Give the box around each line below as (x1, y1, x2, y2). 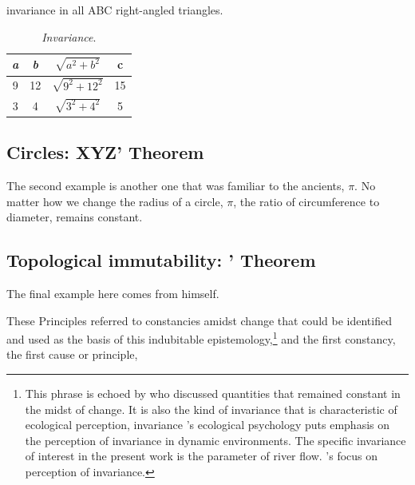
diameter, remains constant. (6, 209, 143, 225)
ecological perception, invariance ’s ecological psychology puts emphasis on (25, 416, 390, 433)
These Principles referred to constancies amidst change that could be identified (6, 312, 392, 328)
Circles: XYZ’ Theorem (6, 140, 204, 165)
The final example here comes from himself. (6, 285, 219, 301)
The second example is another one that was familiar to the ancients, (6, 177, 345, 194)
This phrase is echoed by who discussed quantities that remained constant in (25, 385, 401, 402)
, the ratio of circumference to (233, 193, 380, 209)
